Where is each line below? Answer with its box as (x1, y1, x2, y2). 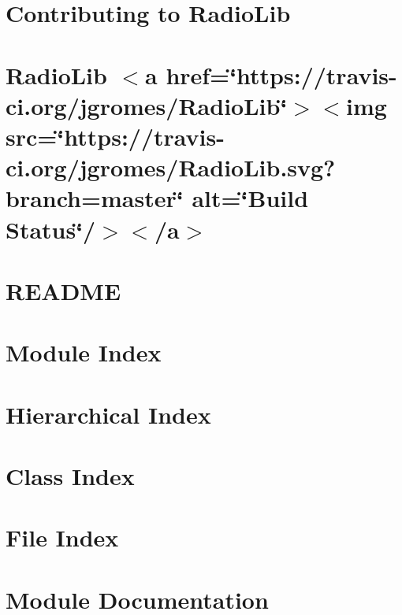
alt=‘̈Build (192, 182, 309, 214)
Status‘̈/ (6, 213, 96, 245)
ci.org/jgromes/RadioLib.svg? (6, 151, 336, 183)
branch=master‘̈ (6, 182, 184, 214)
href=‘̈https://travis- (166, 58, 397, 91)
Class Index (6, 460, 135, 491)
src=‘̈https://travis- (6, 120, 225, 152)
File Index (6, 521, 119, 554)
